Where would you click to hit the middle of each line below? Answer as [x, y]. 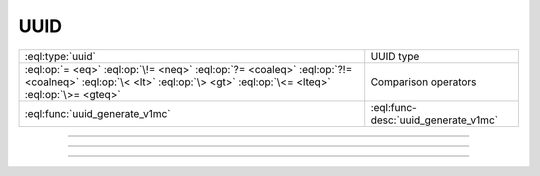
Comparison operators [423, 82]
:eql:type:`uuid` [60, 56]
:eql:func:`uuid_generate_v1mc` [97, 113]
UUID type [395, 56]
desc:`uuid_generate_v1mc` [434, 120]
